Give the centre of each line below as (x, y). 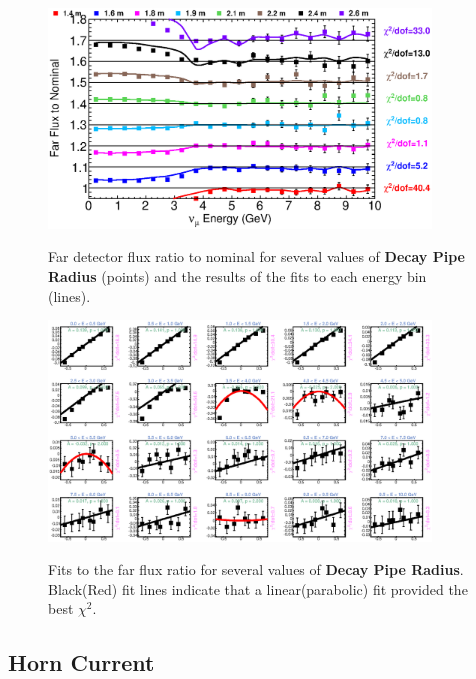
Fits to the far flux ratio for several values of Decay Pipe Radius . (256, 569)
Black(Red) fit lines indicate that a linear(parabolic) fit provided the (258, 588)
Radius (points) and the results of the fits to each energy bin (237, 276)
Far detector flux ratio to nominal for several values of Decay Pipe (256, 256)
